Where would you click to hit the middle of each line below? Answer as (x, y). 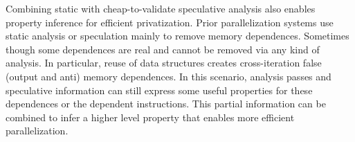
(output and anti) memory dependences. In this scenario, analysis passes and (169, 76)
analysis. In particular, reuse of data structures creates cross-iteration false (164, 63)
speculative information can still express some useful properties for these (159, 90)
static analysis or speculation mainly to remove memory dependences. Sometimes (177, 36)
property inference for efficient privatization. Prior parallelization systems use (170, 22)
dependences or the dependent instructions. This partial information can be (166, 104)
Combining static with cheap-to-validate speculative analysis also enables (161, 8)
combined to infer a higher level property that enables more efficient (150, 117)
